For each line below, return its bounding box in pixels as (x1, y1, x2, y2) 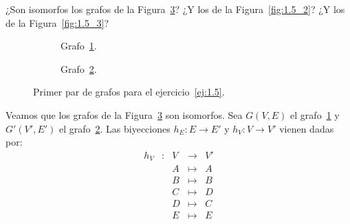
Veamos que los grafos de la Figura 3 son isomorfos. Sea (6, 107, 243, 122)
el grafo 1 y (290, 107, 340, 122)
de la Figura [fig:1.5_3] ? (6, 15, 109, 30)
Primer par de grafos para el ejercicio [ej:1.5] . (33, 85, 225, 99)
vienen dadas (279, 121, 334, 135)
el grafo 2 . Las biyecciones (58, 121, 171, 135)
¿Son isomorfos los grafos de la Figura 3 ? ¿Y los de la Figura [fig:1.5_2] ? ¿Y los (6, 2, 345, 16)
